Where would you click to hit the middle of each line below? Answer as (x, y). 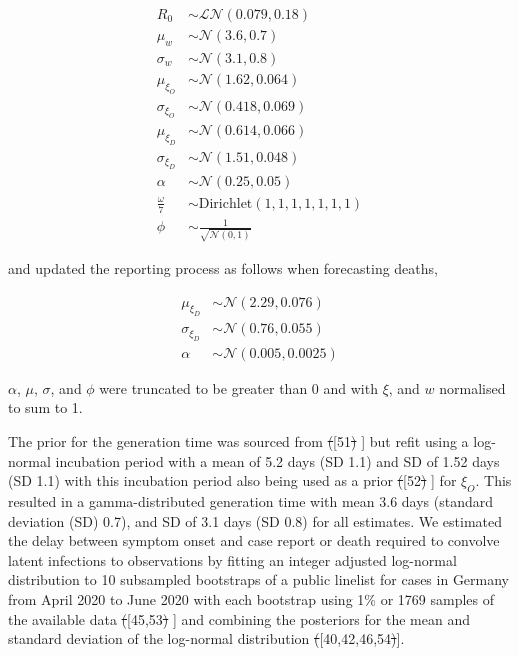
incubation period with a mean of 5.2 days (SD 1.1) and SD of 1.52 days (277, 460)
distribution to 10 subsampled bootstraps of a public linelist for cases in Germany (259, 579)
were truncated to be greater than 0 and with (238, 387)
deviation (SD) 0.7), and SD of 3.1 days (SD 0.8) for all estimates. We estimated (255, 520)
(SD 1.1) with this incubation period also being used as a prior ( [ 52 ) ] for (232, 480)
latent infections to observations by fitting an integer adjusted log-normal (232, 559)
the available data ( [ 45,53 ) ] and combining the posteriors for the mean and (239, 618)
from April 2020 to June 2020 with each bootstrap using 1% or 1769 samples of (251, 598)
